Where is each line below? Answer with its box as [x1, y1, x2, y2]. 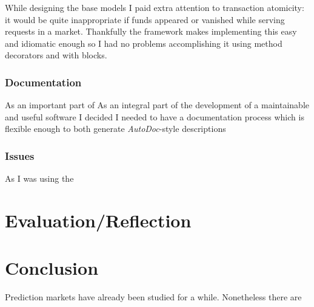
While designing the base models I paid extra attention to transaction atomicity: [5, 1, 304, 13]
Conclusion [5, 255, 99, 280]
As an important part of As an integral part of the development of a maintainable [5, 98, 309, 111]
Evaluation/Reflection [5, 207, 192, 232]
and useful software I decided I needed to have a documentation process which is [5, 110, 304, 123]
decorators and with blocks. [5, 49, 107, 61]
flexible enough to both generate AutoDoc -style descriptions [5, 122, 226, 135]
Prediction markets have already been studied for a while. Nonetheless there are [5, 291, 302, 303]
